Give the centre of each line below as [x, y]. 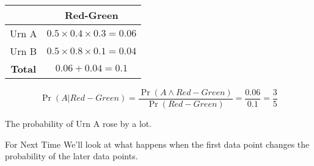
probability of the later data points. [71, 156]
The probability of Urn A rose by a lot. [78, 124]
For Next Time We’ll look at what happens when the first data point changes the [157, 144]
